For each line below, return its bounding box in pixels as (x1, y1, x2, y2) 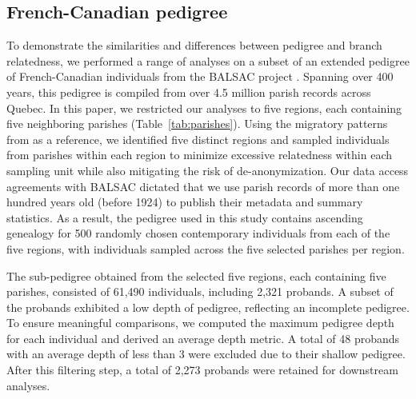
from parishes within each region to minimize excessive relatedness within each (6, 146, 393, 163)
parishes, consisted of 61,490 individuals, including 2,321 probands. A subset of (6, 283, 394, 300)
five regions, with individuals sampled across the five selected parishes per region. (6, 240, 405, 257)
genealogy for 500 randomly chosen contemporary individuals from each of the (6, 225, 390, 241)
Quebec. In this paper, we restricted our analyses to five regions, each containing (6, 99, 402, 116)
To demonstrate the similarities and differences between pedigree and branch (6, 37, 382, 54)
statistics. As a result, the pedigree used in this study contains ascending (6, 209, 363, 225)
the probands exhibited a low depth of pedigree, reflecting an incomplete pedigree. (6, 298, 410, 315)
